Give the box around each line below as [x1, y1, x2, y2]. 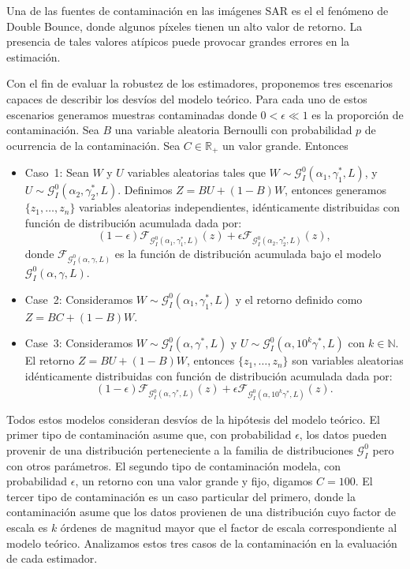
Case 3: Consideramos [24, 335, 133, 351]
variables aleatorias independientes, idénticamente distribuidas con [79, 199, 400, 215]
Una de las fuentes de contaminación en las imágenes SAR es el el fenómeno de [6, 2, 389, 18]
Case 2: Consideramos [24, 290, 133, 307]
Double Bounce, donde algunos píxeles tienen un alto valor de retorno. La [6, 17, 363, 34]
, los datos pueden [299, 426, 387, 443]
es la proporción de [311, 106, 404, 122]
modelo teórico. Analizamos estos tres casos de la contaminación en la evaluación [6, 534, 397, 551]
